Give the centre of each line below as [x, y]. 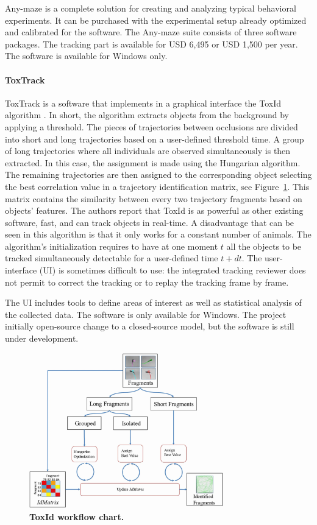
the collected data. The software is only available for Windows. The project [146, 314]
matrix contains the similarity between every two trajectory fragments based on [154, 198]
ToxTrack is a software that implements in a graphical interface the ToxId [143, 103]
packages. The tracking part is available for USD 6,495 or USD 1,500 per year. [151, 44]
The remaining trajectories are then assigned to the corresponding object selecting [158, 174]
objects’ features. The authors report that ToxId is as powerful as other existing [154, 210]
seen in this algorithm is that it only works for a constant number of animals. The [158, 234]
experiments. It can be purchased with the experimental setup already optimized [156, 20]
